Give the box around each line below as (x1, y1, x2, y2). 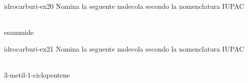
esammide (4, 27, 34, 37)
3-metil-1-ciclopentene (4, 69, 70, 80)
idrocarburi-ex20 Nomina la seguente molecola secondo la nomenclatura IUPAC (4, 1, 245, 11)
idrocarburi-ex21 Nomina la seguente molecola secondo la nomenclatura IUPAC (4, 43, 245, 54)
